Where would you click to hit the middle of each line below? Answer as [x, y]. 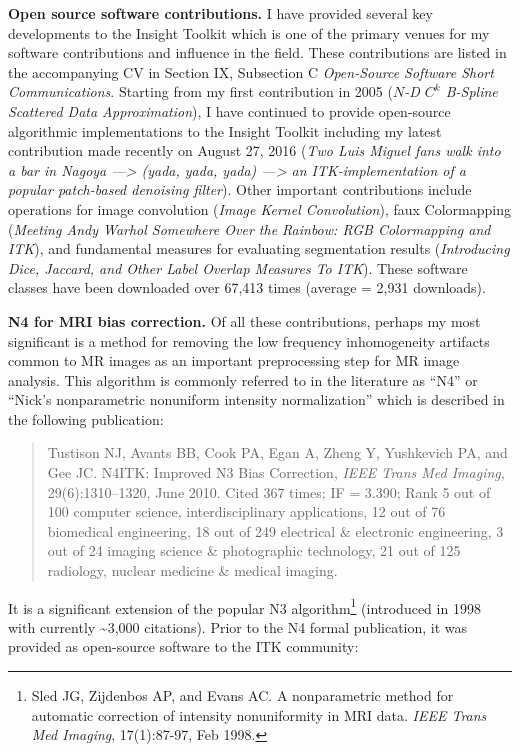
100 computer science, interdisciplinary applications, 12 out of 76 [246, 511]
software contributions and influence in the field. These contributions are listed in [257, 52]
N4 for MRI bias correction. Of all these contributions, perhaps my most [244, 320]
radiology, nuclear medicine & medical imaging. [192, 570]
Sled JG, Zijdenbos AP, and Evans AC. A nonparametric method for [242, 695]
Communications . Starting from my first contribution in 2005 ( [200, 91]
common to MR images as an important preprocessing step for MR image [234, 360]
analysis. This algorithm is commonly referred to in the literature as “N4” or [243, 379]
